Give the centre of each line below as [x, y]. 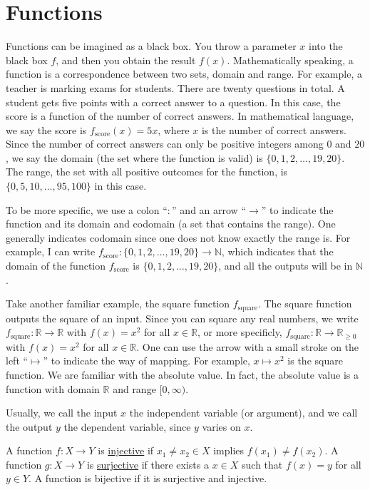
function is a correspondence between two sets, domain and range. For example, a [184, 74]
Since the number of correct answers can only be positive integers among [165, 144]
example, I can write [51, 251]
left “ [17, 361]
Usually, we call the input [62, 413]
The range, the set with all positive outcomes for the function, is [147, 172]
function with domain [53, 388]
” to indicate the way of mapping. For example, [147, 361]
